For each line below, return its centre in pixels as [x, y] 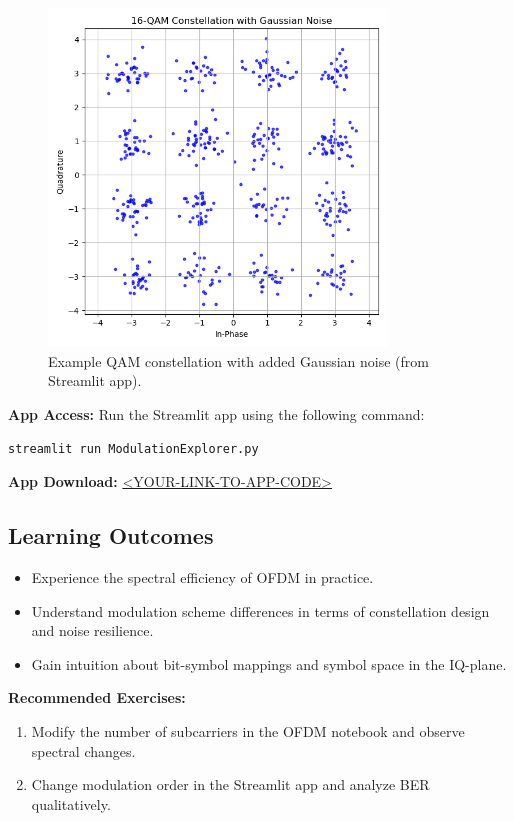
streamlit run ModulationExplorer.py [133, 448]
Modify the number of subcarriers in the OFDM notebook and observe [248, 730]
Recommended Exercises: [97, 697]
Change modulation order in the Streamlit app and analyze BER [230, 784]
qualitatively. [71, 803]
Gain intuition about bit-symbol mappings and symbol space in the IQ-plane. [269, 663]
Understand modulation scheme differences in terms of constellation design [260, 610]
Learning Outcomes [111, 535]
